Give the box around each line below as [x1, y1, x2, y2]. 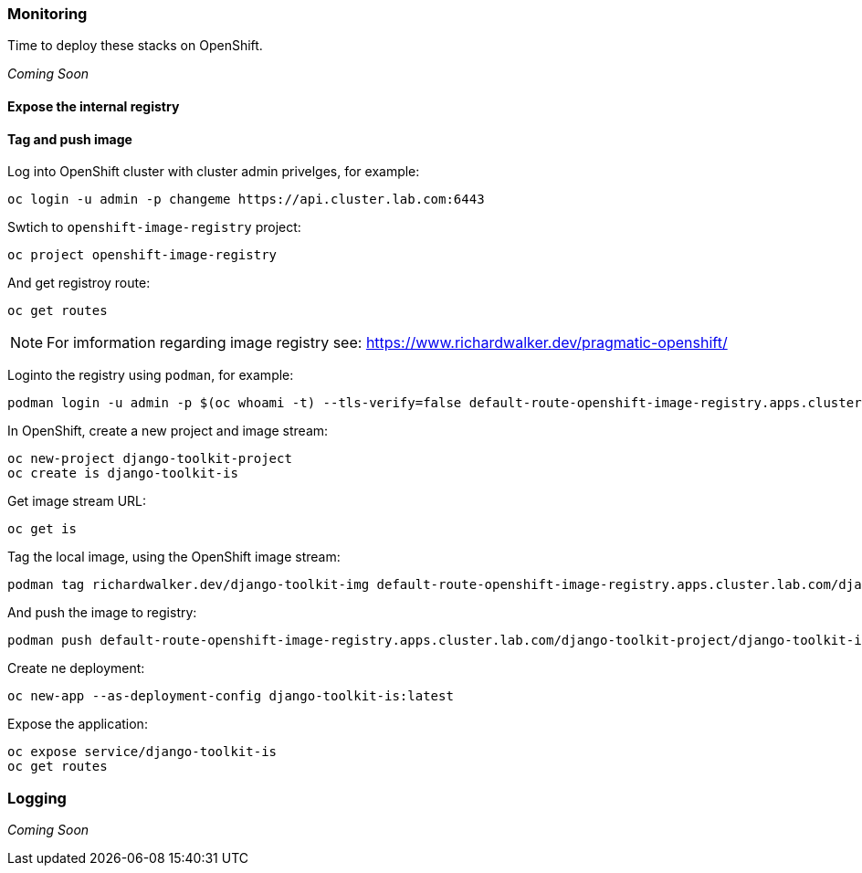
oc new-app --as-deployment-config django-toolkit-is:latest [7, 689, 454, 704]
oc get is [7, 521, 77, 537]
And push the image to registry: [7, 605, 197, 621]
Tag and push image [7, 131, 132, 147]
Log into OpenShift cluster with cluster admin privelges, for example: [7, 163, 420, 180]
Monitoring [7, 5, 88, 23]
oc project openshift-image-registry [7, 247, 278, 263]
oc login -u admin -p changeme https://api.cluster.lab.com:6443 [7, 192, 485, 207]
